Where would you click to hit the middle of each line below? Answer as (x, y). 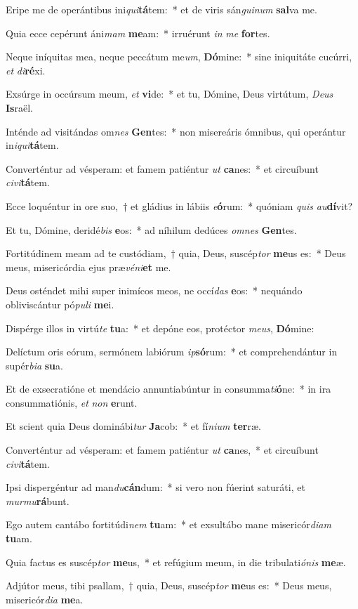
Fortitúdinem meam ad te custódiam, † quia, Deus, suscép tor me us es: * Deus (176, 253)
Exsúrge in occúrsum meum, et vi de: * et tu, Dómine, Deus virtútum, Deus (170, 94)
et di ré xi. (26, 70)
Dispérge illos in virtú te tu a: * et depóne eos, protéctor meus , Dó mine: (160, 328)
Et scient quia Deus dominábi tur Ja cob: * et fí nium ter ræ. (133, 426)
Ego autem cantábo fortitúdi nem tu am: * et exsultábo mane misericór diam (168, 524)
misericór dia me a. (45, 599)
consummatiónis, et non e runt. (72, 402)
